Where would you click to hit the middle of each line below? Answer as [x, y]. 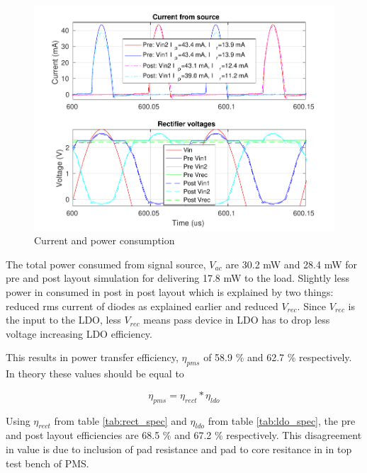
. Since [312, 306]
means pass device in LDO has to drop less [237, 320]
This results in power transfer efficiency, [92, 357]
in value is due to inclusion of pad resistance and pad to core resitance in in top [179, 449]
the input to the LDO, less [63, 320]
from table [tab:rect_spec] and [120, 420]
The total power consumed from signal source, [106, 264]
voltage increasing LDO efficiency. [79, 333]
